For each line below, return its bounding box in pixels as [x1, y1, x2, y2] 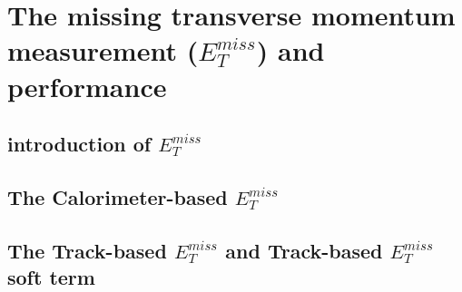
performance [7, 67, 167, 104]
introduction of [7, 130, 152, 158]
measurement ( [7, 32, 199, 69]
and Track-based [225, 236, 383, 264]
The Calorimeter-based [7, 182, 228, 210]
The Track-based [7, 236, 167, 264]
